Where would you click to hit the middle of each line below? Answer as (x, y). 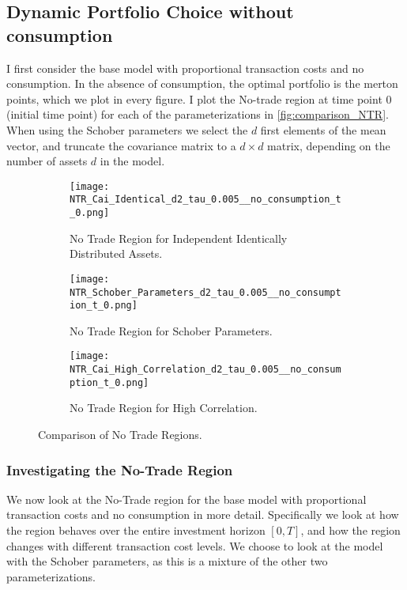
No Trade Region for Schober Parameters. (171, 330)
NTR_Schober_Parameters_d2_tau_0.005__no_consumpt (205, 292)
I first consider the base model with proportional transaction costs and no (185, 68)
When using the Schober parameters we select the (127, 129)
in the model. (132, 161)
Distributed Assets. (116, 253)
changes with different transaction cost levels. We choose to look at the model (195, 545)
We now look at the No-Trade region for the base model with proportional (187, 499)
